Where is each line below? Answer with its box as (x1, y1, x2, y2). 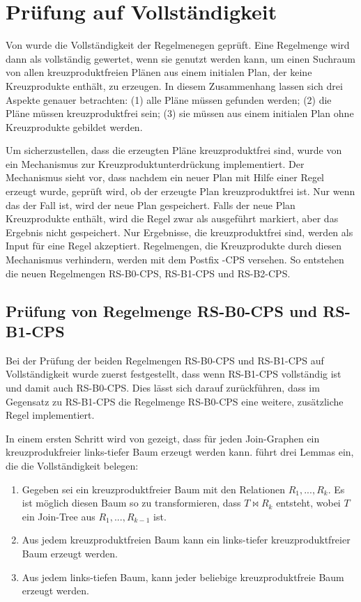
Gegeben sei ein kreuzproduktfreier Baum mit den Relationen (22, 481, 285, 496)
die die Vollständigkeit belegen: (6, 458, 139, 472)
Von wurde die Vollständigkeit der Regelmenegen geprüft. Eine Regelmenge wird (6, 38, 350, 52)
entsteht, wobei (276, 495, 341, 510)
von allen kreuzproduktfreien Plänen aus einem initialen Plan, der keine (6, 65, 312, 79)
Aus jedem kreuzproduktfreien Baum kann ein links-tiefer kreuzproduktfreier (22, 532, 351, 547)
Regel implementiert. (6, 408, 95, 422)
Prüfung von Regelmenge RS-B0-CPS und (6, 300, 318, 321)
